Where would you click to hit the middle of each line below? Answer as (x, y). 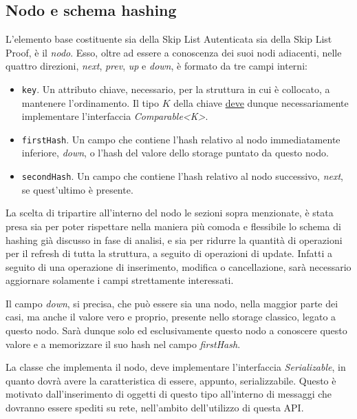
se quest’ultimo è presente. (77, 189)
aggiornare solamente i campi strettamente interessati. (120, 280)
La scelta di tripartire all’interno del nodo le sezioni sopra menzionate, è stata (170, 213)
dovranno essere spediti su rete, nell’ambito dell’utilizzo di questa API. (155, 408)
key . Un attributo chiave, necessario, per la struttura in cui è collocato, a (176, 89)
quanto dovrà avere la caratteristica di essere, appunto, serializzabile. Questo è (171, 380)
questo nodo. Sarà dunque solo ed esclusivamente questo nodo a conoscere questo (176, 330)
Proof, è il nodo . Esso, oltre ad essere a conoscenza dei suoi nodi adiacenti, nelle (174, 52)
